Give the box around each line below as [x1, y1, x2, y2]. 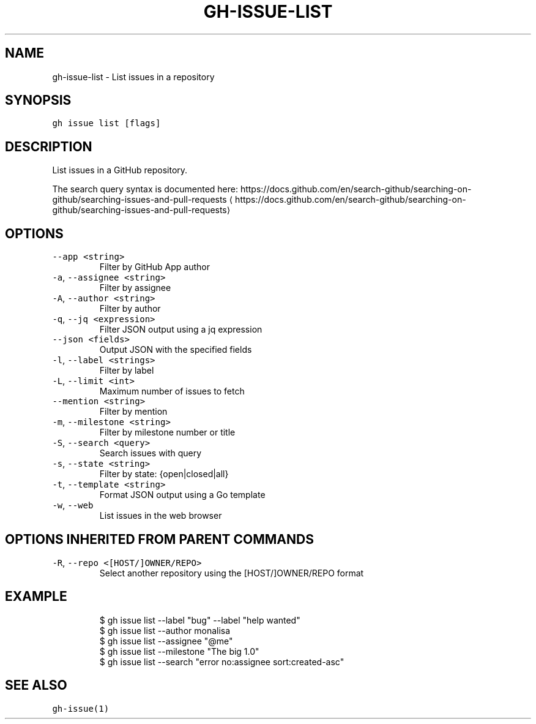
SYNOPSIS [5, 92, 72, 108]
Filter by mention [99, 406, 168, 417]
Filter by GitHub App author [99, 262, 210, 273]
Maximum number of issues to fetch [99, 386, 245, 397]
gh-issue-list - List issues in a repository [52, 71, 215, 82]
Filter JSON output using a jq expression [99, 324, 262, 335]
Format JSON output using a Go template [99, 489, 266, 500]
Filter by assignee [99, 282, 171, 293]
